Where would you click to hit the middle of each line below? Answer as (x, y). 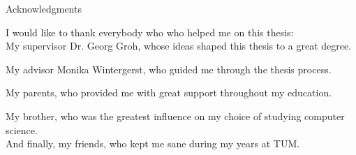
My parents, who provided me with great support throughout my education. (169, 93)
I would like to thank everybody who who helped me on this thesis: (150, 32)
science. (22, 130)
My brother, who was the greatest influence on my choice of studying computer (175, 116)
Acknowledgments (44, 8)
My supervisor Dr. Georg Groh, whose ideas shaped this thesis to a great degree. (179, 46)
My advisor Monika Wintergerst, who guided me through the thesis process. (169, 69)
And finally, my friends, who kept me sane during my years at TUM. (153, 143)
